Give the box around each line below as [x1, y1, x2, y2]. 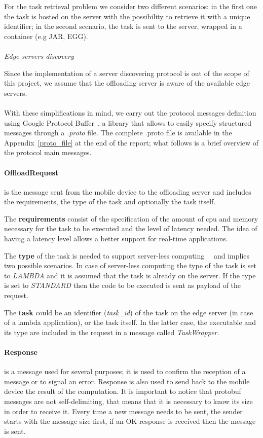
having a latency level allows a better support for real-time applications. [4, 233, 228, 244]
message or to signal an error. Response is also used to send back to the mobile [4, 376, 250, 386]
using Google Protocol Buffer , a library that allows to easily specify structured [4, 117, 252, 128]
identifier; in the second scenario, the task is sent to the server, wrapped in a [4, 21, 242, 31]
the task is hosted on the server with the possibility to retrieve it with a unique [4, 11, 250, 21]
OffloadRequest [4, 167, 59, 177]
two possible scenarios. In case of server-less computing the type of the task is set [4, 260, 256, 271]
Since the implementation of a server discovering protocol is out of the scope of [4, 67, 249, 78]
